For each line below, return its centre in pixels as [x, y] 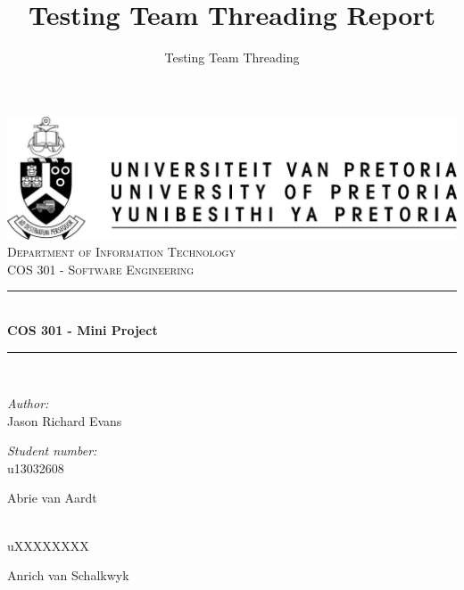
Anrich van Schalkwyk [68, 575]
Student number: [52, 451]
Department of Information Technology [121, 252]
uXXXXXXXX [48, 545]
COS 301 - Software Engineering [101, 269]
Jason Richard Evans [65, 420]
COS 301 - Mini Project [83, 329]
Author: [28, 403]
